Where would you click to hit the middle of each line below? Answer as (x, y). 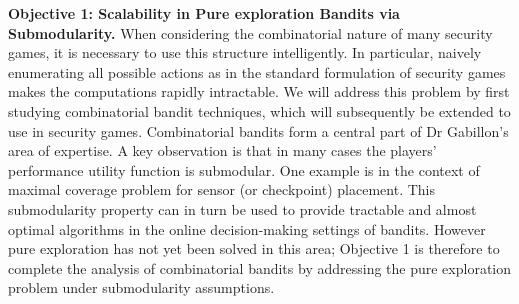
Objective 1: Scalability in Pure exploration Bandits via (204, 13)
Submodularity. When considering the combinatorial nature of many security (250, 32)
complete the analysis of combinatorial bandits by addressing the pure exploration (260, 267)
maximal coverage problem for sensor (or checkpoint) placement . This (222, 189)
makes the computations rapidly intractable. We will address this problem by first (259, 91)
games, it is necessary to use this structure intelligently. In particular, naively (245, 52)
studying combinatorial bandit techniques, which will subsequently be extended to (259, 110)
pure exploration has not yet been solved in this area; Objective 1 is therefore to (254, 248)
